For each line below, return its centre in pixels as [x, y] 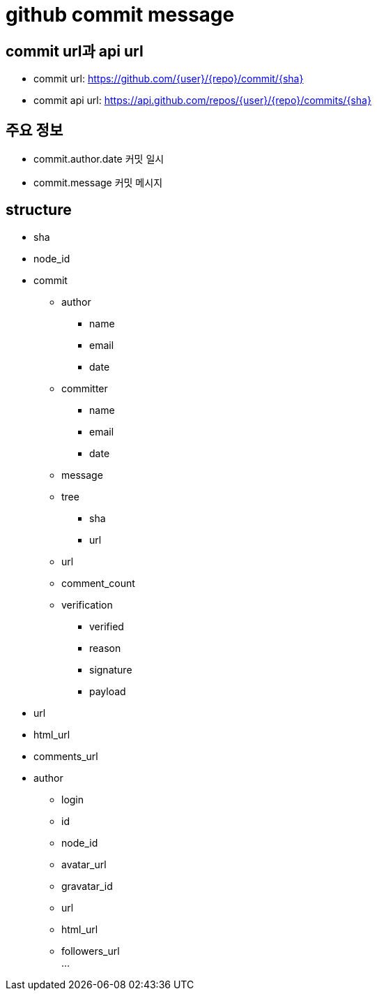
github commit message [120, 15]
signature [111, 669]
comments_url [66, 756]
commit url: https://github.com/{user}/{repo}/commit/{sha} [169, 79]
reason [105, 648]
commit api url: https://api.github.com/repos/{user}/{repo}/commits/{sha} [202, 101]
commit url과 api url [75, 51]
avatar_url [84, 864]
